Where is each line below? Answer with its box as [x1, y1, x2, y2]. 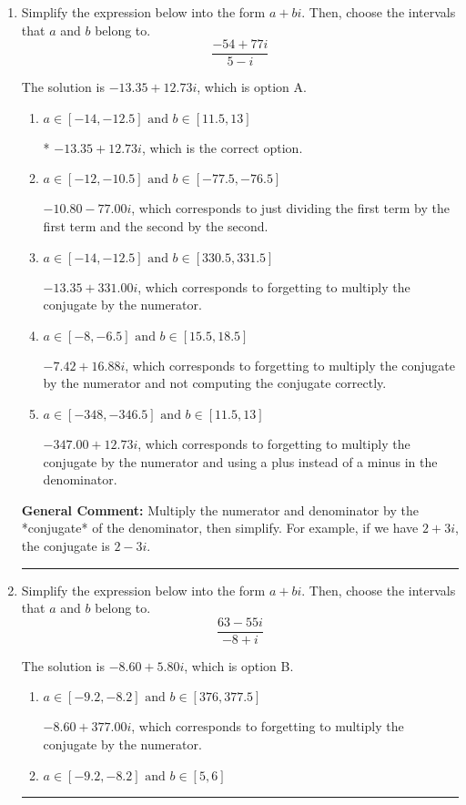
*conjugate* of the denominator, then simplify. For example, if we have [21, 518, 419, 537]
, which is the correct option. [141, 138, 303, 157]
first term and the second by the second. [43, 217, 268, 236]
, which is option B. [184, 656, 294, 675]
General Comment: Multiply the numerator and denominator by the [21, 500, 419, 519]
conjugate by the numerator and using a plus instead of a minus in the [43, 452, 438, 471]
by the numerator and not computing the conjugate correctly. [43, 373, 387, 392]
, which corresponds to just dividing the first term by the [131, 199, 450, 218]
